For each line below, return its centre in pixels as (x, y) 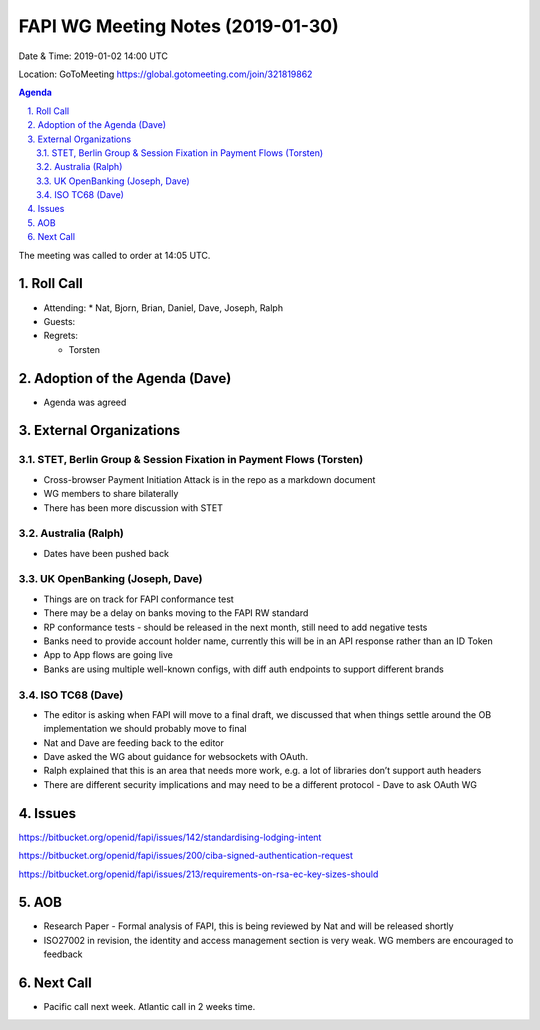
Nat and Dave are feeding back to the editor (134, 742)
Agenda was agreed (85, 402)
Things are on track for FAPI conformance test (138, 599)
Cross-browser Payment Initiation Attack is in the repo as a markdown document (209, 479)
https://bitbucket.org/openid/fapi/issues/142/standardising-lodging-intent (170, 837)
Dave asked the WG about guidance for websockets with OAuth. (176, 757)
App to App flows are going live (108, 655)
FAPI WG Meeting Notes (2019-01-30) (178, 26)
